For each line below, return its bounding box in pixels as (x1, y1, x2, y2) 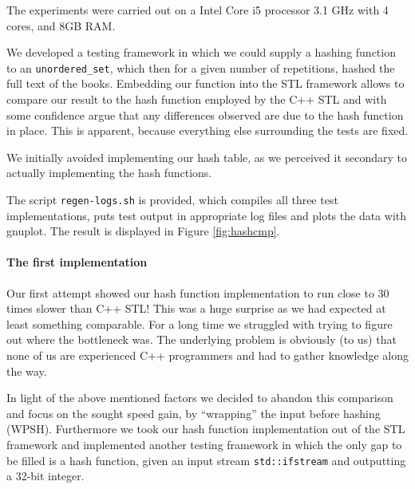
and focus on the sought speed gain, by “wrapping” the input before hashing (6, 404, 381, 421)
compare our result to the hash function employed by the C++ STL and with (6, 91, 387, 108)
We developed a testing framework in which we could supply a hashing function (6, 44, 396, 61)
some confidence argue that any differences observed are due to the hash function (6, 106, 404, 123)
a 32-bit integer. (6, 467, 85, 484)
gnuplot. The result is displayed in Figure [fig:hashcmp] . (6, 223, 280, 239)
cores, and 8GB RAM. (6, 17, 116, 34)
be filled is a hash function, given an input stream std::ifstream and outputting (6, 452, 406, 468)
